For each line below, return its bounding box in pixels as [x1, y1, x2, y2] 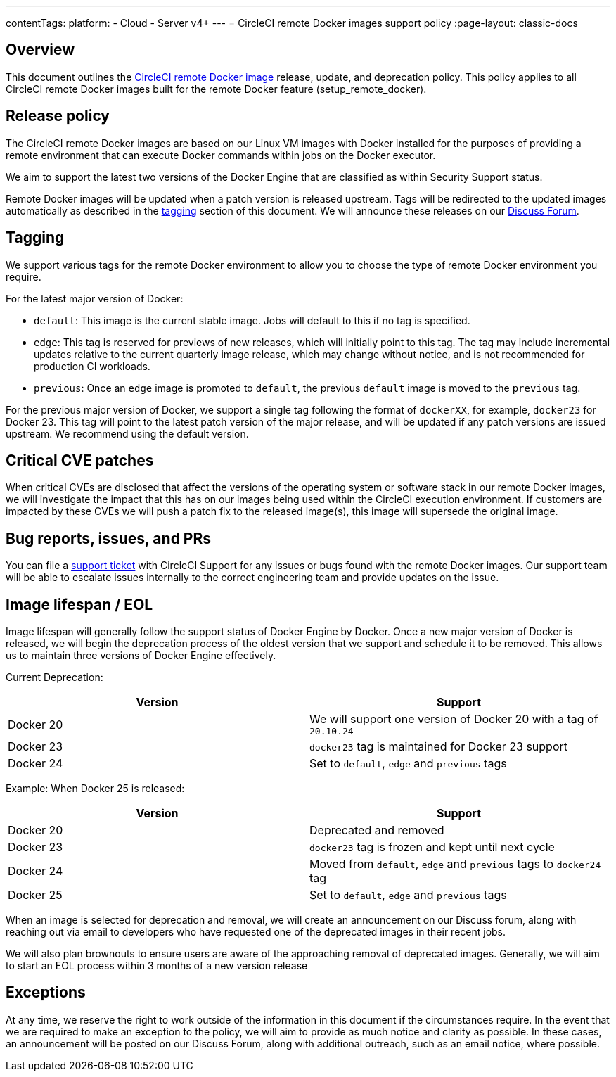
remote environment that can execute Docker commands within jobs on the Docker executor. [6, 148, 436, 161]
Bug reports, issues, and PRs [6, 529, 212, 547]
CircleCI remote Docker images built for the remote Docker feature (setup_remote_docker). [6, 82, 427, 95]
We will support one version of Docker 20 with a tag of [309, 712, 598, 727]
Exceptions [6, 983, 86, 1002]
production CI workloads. [34, 359, 150, 372]
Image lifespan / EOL [6, 595, 153, 613]
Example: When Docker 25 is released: [6, 782, 185, 795]
